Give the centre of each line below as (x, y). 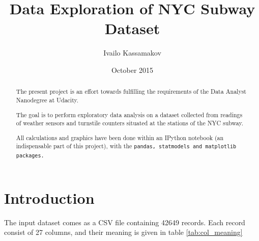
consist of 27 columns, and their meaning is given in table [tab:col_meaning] (123, 232)
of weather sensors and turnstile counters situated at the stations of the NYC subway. (130, 123)
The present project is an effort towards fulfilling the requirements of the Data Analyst (131, 91)
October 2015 (132, 70)
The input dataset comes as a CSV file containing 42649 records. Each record (125, 222)
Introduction (49, 197)
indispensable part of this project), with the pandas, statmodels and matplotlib (126, 146)
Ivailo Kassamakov (132, 53)
